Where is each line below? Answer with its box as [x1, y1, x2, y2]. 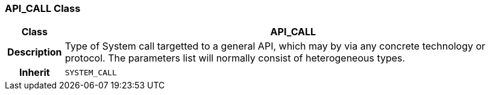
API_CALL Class [5, 2, 81, 14]
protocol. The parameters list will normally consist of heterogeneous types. [64, 52, 406, 65]
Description [7, 46, 62, 59]
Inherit [19, 66, 50, 79]
